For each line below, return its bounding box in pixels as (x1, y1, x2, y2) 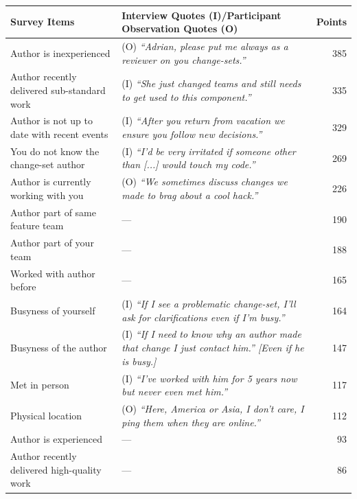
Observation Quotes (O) (122, 21, 238, 36)
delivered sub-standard (10, 82, 106, 97)
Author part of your (10, 235, 94, 250)
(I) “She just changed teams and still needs (122, 76, 301, 91)
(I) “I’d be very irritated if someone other (122, 143, 296, 158)
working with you (10, 187, 84, 202)
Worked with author (10, 266, 95, 280)
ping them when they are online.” (122, 415, 260, 429)
